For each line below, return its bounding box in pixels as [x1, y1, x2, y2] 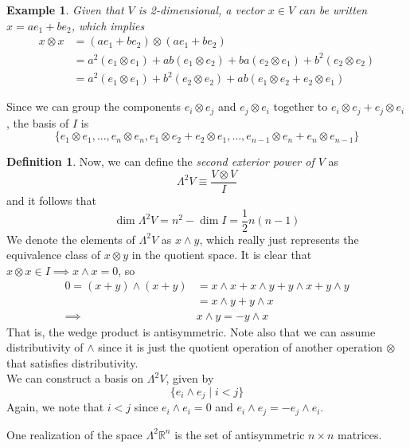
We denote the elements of [6, 230, 135, 247]
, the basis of [6, 114, 69, 131]
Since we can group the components [6, 98, 182, 115]
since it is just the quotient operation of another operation [98, 339, 383, 356]
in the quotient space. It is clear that [131, 246, 312, 263]
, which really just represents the [199, 230, 359, 247]
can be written [299, 2, 368, 18]
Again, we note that [6, 399, 104, 415]
